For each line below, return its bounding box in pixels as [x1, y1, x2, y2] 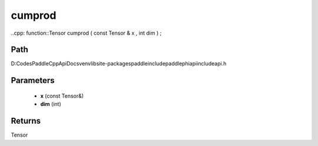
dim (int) [40, 101, 61, 108]
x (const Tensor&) [40, 92, 84, 99]
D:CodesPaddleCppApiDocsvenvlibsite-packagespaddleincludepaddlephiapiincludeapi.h [11, 60, 227, 67]
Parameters [11, 75, 55, 85]
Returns [11, 116, 41, 126]
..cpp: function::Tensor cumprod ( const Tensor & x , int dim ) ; [11, 29, 162, 36]
